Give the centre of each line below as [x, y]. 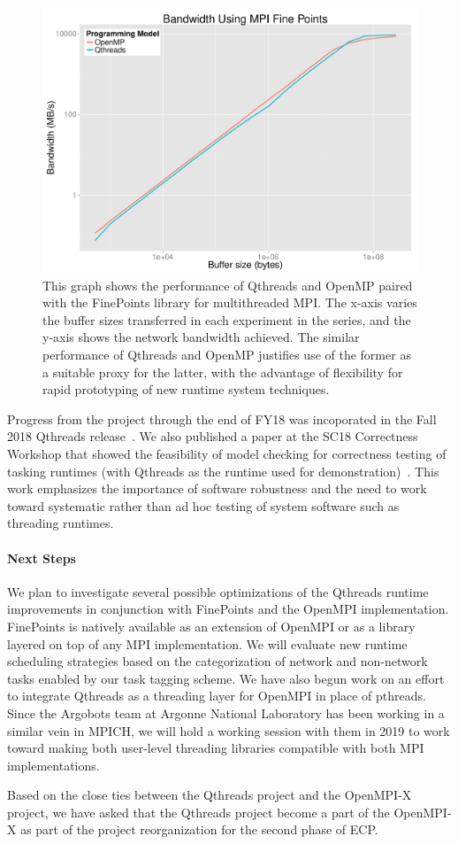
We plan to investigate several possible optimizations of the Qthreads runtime [218, 591]
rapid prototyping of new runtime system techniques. [186, 389]
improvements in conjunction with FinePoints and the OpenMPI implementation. [228, 609]
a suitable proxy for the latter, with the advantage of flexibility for [223, 372]
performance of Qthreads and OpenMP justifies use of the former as [227, 355]
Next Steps [42, 558]
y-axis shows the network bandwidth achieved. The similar [201, 337]
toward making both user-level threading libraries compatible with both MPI [216, 748]
